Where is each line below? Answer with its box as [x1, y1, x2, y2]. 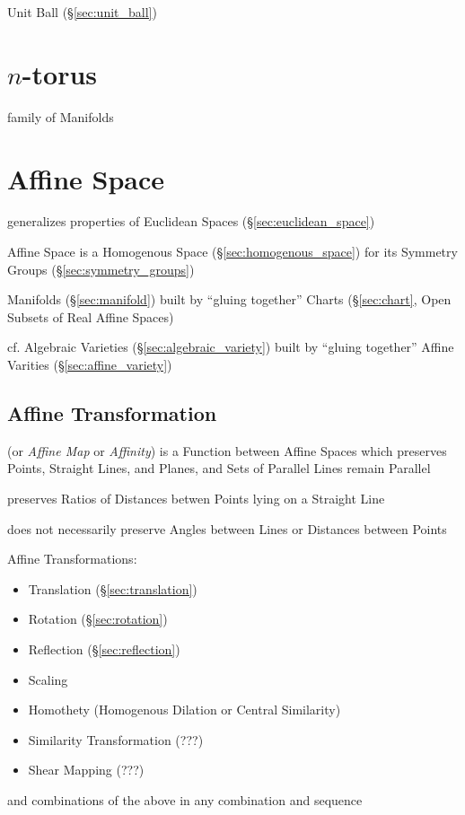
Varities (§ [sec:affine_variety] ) [7, 355, 172, 373]
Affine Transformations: [7, 549, 137, 568]
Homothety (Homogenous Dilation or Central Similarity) [28, 700, 341, 719]
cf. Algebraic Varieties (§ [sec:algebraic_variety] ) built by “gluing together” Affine [7, 337, 454, 356]
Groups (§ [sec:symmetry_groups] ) [7, 259, 195, 278]
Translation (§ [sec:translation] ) [28, 579, 197, 598]
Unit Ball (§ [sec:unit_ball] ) [7, 3, 157, 21]
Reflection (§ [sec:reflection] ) [28, 639, 180, 658]
